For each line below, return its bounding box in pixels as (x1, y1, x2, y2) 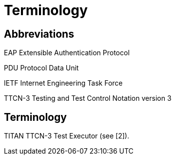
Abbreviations (4, 27, 74, 40)
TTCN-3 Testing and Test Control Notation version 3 (4, 94, 172, 103)
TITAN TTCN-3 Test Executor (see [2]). (4, 132, 129, 140)
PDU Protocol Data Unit (4, 64, 79, 72)
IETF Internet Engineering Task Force (4, 79, 123, 88)
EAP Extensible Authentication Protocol (4, 48, 130, 57)
